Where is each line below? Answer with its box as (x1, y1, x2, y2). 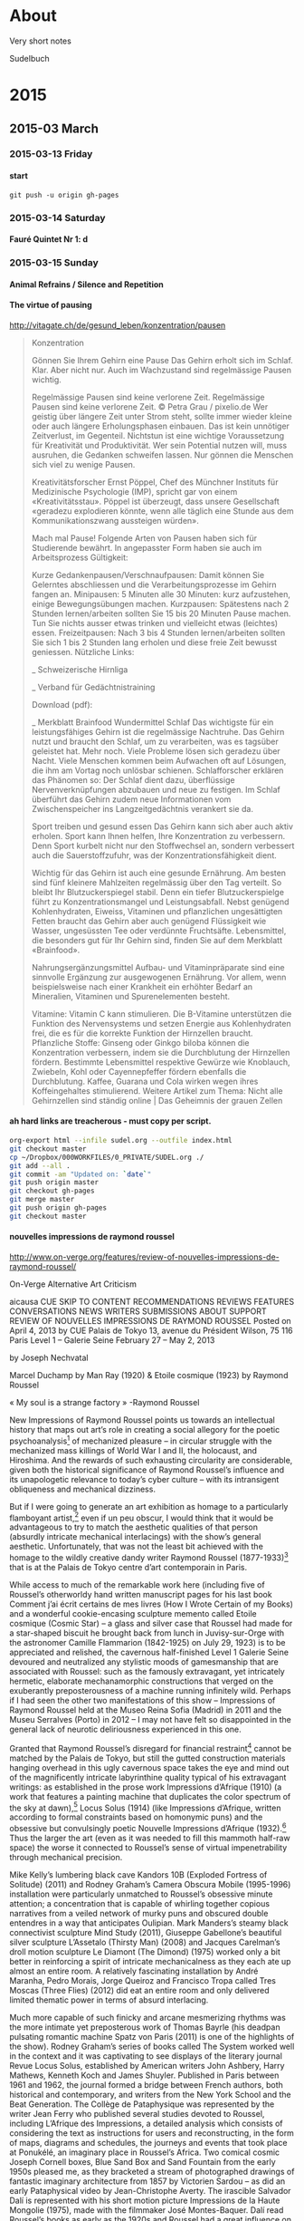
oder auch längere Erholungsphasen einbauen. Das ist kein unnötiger (31, 420, 290, 431)
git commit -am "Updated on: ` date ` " (9, 1170, 152, 1179)
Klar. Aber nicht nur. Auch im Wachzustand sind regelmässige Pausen (31, 364, 292, 375)
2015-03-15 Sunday (9, 256, 100, 269)
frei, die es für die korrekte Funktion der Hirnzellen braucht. (31, 1028, 253, 1038)
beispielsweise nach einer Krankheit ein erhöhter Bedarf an (31, 980, 253, 992)
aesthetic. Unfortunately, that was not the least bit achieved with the (9, 1541, 264, 1552)
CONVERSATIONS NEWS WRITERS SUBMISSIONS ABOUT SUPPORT (9, 1306, 267, 1317)
